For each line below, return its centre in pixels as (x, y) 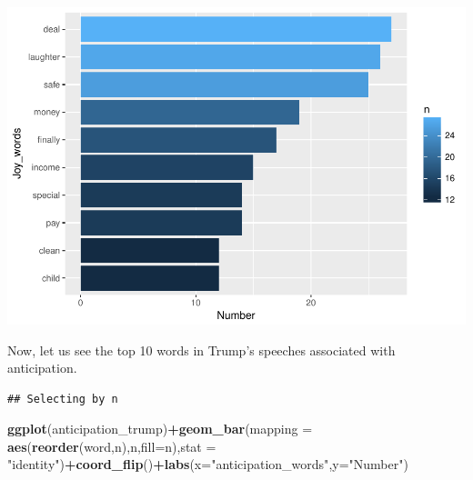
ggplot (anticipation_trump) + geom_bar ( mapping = (160, 429)
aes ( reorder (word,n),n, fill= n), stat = (112, 446)
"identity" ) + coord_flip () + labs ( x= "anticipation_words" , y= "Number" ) (208, 464)
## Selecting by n (63, 399)
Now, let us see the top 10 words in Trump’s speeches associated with (201, 350)
